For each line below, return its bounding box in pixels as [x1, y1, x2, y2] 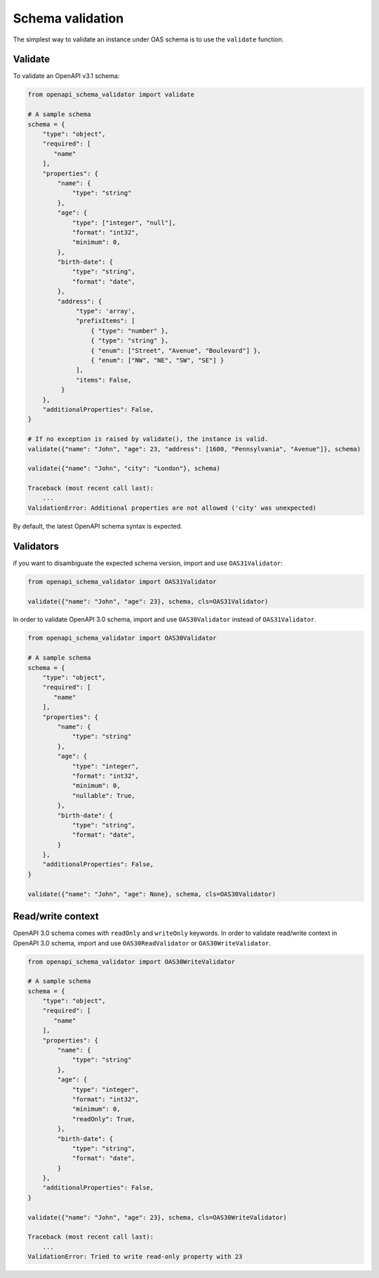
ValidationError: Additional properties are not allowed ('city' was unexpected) [27, 503, 317, 512]
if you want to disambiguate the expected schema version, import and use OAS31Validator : [13, 559, 284, 567]
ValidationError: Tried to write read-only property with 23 [27, 1253, 243, 1261]
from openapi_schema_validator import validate [27, 91, 194, 98]
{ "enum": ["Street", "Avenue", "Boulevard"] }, [90, 347, 261, 354]
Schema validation [13, 11, 124, 26]
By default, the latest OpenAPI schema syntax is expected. [13, 522, 182, 530]
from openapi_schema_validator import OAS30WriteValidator [27, 957, 235, 966]
